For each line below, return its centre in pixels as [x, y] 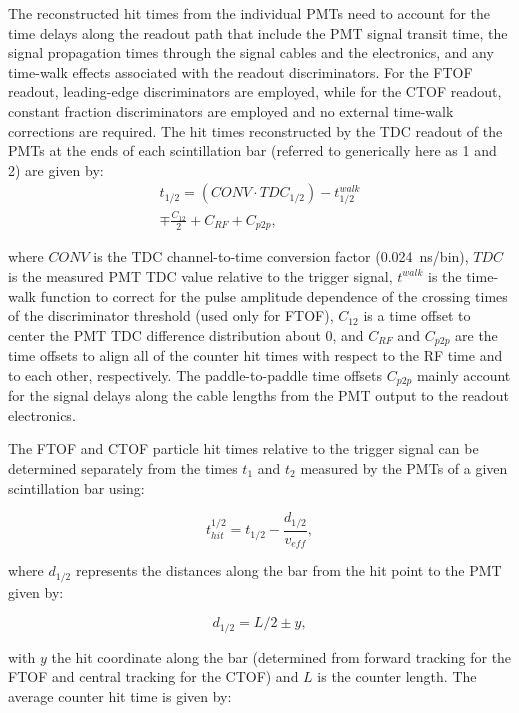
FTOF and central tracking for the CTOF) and [153, 676]
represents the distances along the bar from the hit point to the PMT [288, 570]
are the [476, 334]
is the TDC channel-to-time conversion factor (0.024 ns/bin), [281, 256]
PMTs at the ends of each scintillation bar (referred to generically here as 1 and [252, 150]
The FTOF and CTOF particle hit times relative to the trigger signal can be [243, 448]
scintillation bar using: [76, 487]
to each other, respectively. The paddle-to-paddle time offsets [195, 374]
